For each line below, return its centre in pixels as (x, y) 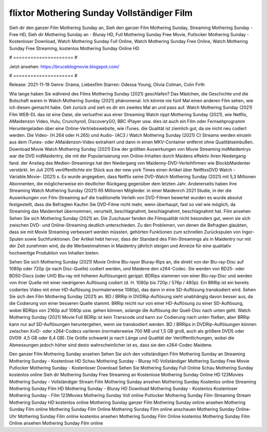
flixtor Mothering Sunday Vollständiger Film (101, 13)
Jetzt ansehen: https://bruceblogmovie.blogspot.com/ (64, 66)
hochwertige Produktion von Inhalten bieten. (54, 253)
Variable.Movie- (25, 177)
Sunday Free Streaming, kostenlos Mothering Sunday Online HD (74, 48)
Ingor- (248, 232)
